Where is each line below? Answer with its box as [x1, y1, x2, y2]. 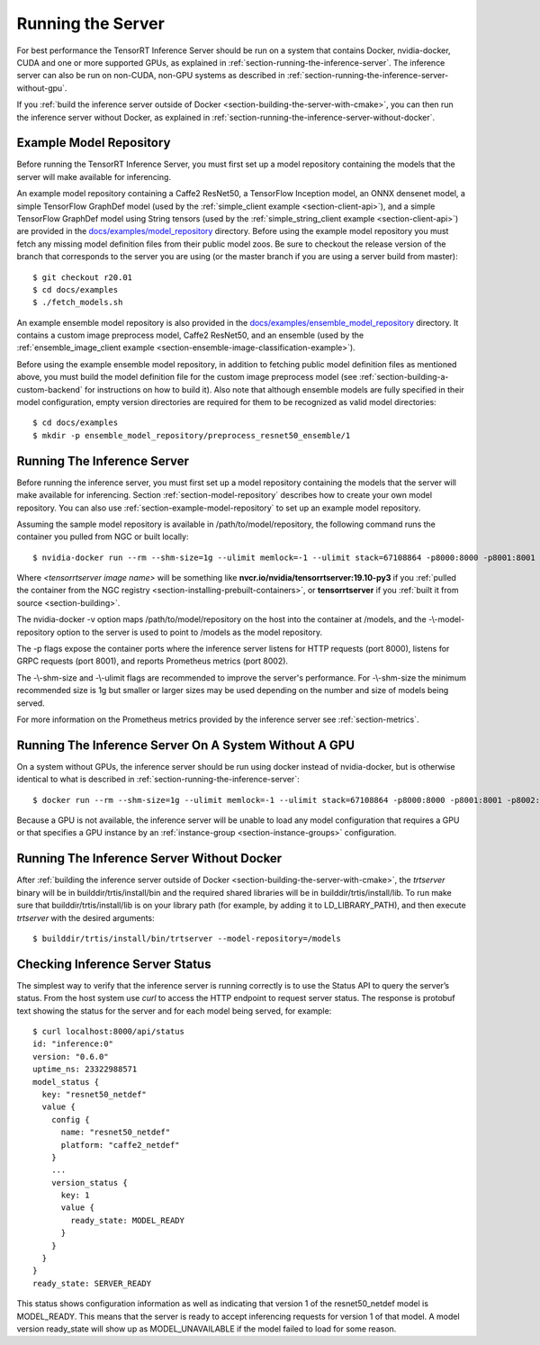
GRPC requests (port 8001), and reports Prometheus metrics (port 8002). [16, 655, 288, 666]
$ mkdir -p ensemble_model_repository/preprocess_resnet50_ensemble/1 [32, 430, 351, 440]
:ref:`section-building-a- [358, 372, 449, 383]
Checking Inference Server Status [16, 956, 211, 971]
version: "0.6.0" [32, 1052, 109, 1061]
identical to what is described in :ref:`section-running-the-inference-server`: [16, 774, 301, 785]
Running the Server [16, 14, 166, 33]
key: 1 [60, 1190, 90, 1201]
